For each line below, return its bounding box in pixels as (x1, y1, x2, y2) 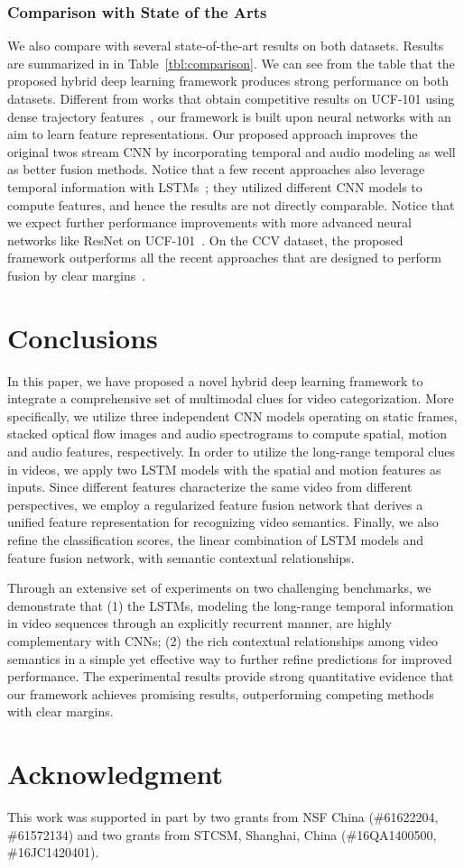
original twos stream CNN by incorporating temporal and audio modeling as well (7, 142, 456, 161)
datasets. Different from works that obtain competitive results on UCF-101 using (7, 89, 455, 107)
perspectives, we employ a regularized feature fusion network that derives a (7, 494, 423, 513)
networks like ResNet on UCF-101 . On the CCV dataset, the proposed (7, 230, 404, 249)
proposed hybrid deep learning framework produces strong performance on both (7, 71, 450, 90)
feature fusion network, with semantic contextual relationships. (7, 548, 355, 567)
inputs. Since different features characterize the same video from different (7, 477, 413, 496)
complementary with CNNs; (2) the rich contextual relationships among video (7, 631, 439, 650)
